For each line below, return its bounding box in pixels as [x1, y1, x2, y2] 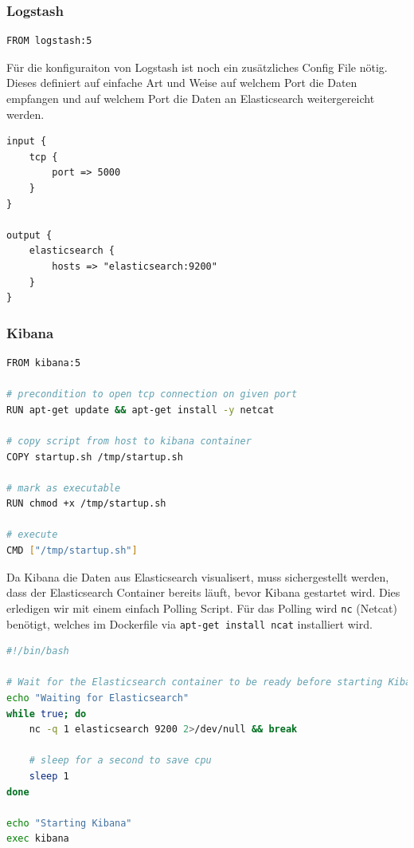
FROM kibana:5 [6, 357, 81, 369]
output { [6, 229, 53, 241]
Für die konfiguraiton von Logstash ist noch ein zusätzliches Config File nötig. [6, 58, 388, 75]
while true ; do [6, 708, 87, 720]
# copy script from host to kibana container [6, 435, 252, 447]
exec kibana [6, 833, 69, 845]
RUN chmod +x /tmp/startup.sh [6, 498, 166, 510]
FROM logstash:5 [6, 35, 92, 47]
